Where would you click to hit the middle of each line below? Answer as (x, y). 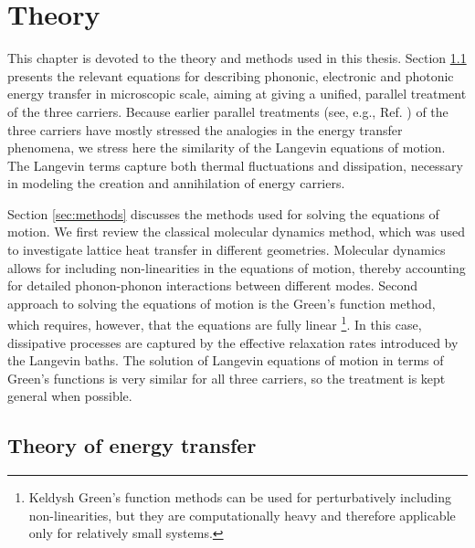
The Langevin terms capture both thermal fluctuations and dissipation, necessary (235, 165)
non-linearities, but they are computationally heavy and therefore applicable (242, 515)
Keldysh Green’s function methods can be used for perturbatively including (240, 497)
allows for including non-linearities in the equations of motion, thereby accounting (237, 267)
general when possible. (70, 396)
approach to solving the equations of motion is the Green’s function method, (222, 303)
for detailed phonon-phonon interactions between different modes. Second (213, 285)
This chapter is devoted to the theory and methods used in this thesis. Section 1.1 (237, 58)
